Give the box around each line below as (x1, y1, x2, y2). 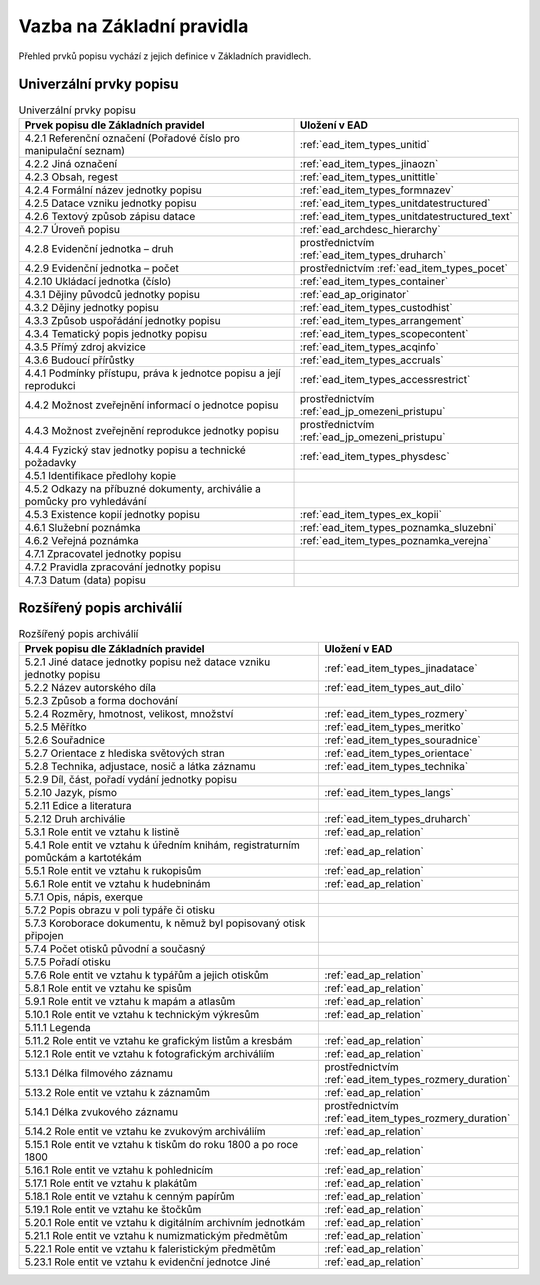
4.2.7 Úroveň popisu (24, 222, 120, 236)
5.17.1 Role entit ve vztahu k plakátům (24, 1176, 198, 1190)
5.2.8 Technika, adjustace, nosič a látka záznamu (24, 759, 256, 773)
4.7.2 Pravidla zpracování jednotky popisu (24, 560, 222, 574)
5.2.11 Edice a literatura (24, 798, 132, 812)
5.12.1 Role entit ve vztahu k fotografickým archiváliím (24, 1046, 275, 1060)
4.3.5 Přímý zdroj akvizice (24, 340, 147, 354)
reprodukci (24, 378, 76, 392)
